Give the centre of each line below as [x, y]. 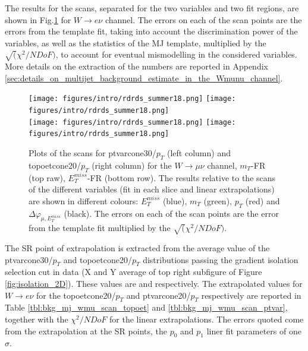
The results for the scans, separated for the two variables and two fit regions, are [152, 8]
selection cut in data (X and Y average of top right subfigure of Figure [133, 272]
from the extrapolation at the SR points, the [86, 331]
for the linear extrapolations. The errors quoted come [207, 319]
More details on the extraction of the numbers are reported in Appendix [136, 66]
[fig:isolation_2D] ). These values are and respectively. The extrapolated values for [154, 284]
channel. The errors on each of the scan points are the [203, 19]
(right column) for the [132, 165]
